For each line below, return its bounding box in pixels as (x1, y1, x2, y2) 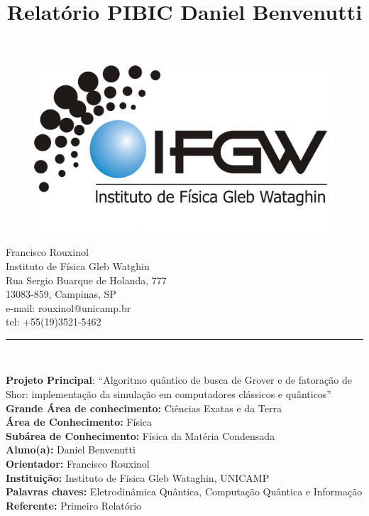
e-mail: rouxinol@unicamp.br (6, 300, 131, 315)
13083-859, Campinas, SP (6, 286, 116, 301)
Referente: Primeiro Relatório (6, 498, 142, 512)
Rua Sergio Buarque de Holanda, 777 (6, 272, 167, 287)
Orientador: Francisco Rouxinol (6, 456, 150, 471)
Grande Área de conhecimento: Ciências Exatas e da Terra (6, 400, 282, 415)
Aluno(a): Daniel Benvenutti (6, 442, 136, 457)
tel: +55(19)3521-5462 (6, 314, 101, 329)
